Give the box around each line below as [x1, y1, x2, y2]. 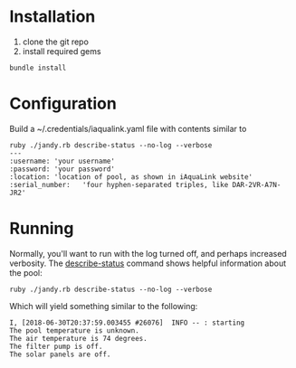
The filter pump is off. [9, 342, 103, 351]
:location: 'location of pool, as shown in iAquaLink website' [9, 172, 253, 182]
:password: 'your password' [9, 165, 116, 174]
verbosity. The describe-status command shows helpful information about [9, 258, 287, 269]
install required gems [22, 45, 101, 56]
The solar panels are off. [9, 350, 111, 359]
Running [9, 219, 74, 239]
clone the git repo [22, 36, 89, 47]
